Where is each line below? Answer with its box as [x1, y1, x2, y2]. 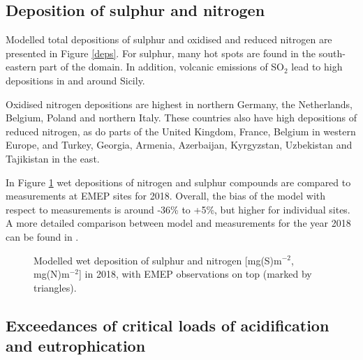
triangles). [34, 280, 77, 294]
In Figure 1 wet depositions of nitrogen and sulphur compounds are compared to [6, 174, 351, 189]
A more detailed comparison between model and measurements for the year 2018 [6, 216, 351, 230]
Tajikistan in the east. [6, 151, 100, 165]
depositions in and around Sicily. [6, 73, 145, 87]
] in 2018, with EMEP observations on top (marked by [79, 267, 312, 281]
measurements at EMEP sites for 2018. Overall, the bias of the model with [6, 188, 326, 203]
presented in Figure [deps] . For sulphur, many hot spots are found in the [6, 45, 316, 60]
